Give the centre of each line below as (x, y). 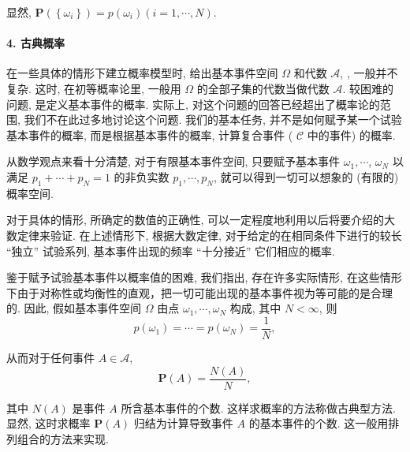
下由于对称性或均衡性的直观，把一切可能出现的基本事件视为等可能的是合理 (199, 292)
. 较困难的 (368, 88)
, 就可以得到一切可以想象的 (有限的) (306, 176)
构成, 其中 (255, 308)
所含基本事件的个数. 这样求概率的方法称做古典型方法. (258, 407)
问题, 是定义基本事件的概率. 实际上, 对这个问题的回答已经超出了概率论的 (193, 104)
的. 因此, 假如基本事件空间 (74, 308)
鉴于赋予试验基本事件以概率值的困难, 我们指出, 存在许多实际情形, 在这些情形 (204, 277)
